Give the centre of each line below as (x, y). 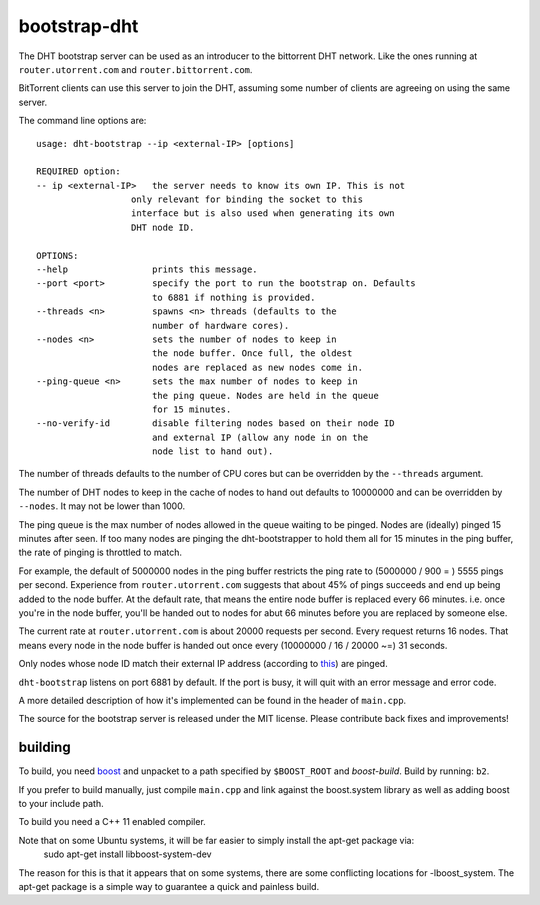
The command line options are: (82, 121)
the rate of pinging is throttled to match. (100, 552)
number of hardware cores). (220, 325)
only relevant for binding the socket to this (247, 199)
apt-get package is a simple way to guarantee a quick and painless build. (169, 886)
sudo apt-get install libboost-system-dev (127, 854)
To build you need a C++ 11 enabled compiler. (112, 822)
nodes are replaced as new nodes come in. (257, 367)
